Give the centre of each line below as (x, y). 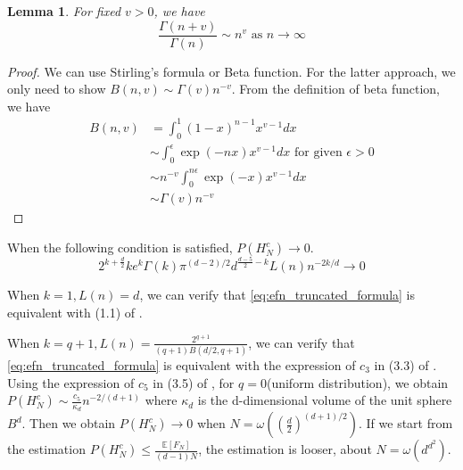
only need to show (57, 89)
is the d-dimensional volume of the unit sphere (325, 400)
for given (318, 153)
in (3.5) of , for (194, 382)
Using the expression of (71, 382)
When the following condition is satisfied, (120, 247)
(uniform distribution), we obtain (357, 382)
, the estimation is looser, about (285, 449)
